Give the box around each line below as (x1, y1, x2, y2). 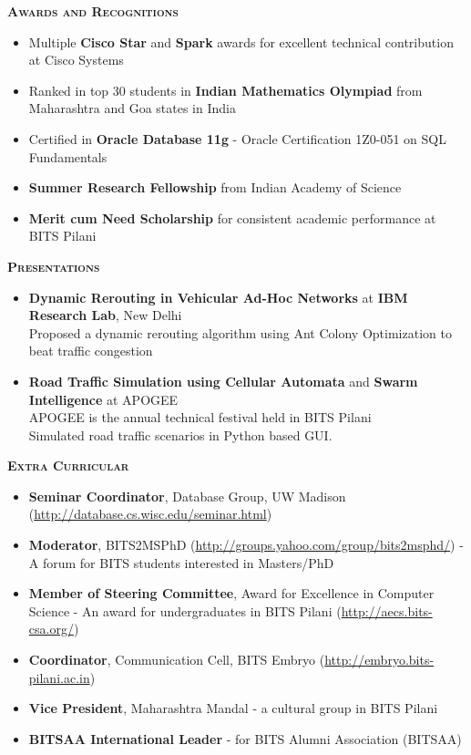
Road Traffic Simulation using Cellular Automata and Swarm (28, 371, 418, 390)
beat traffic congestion (28, 341, 153, 360)
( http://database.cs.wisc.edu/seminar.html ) (28, 504, 272, 523)
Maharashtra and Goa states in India (28, 98, 236, 118)
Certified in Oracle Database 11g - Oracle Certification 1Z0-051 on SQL (28, 129, 446, 148)
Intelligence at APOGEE (28, 389, 179, 409)
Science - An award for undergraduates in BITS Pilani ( (28, 601, 342, 620)
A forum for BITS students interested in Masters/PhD (28, 553, 334, 572)
